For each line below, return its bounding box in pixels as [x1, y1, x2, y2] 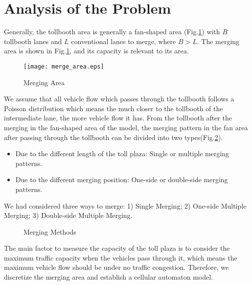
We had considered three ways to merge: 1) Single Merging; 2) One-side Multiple [4, 200, 247, 211]
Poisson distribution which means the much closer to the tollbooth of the [4, 103, 223, 113]
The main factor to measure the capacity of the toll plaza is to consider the [4, 243, 230, 253]
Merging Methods [23, 226, 76, 237]
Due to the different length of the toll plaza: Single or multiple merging [15, 148, 229, 159]
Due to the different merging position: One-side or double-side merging [15, 174, 228, 185]
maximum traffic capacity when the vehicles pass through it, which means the [4, 252, 237, 262]
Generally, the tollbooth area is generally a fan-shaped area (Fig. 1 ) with [4, 26, 220, 37]
